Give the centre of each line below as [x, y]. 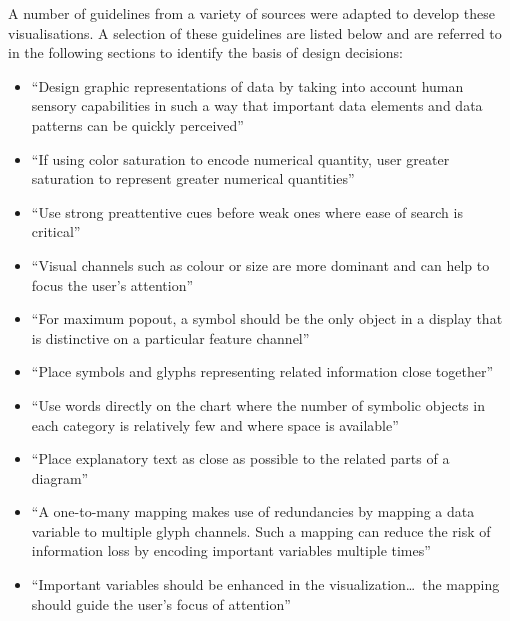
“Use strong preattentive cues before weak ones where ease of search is [247, 211]
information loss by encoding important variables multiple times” [231, 550]
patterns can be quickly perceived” [137, 124]
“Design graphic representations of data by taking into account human [247, 85]
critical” [56, 231]
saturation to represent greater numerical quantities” [193, 178]
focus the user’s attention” [112, 284]
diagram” [60, 477]
